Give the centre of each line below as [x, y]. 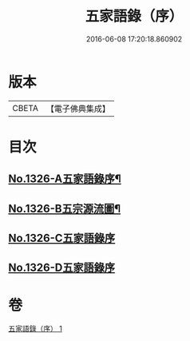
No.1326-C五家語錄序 [62, 238]
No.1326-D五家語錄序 [62, 268]
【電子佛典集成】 [78, 109]
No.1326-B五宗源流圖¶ [65, 208]
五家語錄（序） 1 [35, 329]
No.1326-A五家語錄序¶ [65, 179]
